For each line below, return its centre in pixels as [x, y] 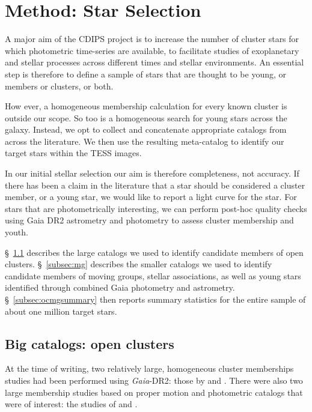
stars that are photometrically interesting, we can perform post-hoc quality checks [156, 208]
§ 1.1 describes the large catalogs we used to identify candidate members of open [154, 252]
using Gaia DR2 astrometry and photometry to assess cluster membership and [149, 220]
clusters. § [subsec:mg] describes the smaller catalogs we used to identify [139, 264]
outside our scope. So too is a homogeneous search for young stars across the [146, 117]
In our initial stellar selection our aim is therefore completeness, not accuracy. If [152, 173]
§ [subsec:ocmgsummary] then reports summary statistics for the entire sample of [155, 299]
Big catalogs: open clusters [90, 343]
